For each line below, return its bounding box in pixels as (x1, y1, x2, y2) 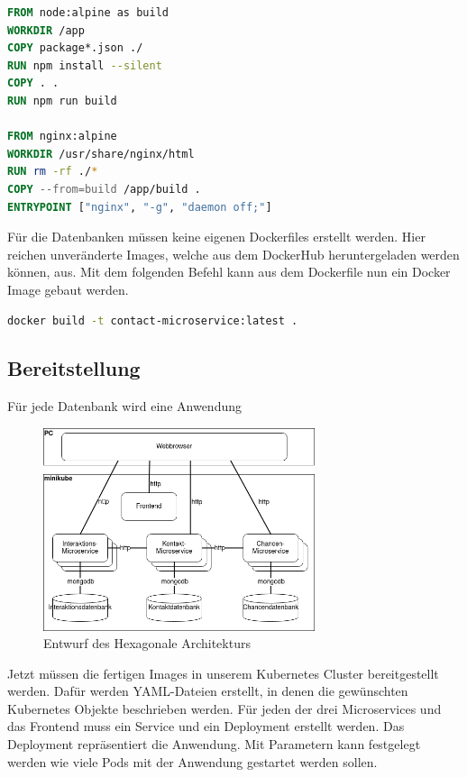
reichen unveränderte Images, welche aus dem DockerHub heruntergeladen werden (7, 244, 460, 263)
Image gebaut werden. (7, 279, 129, 298)
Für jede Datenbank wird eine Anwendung (7, 397, 242, 416)
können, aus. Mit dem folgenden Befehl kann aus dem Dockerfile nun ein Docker (7, 262, 451, 281)
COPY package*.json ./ (7, 41, 143, 55)
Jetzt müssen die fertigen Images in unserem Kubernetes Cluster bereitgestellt (7, 663, 439, 682)
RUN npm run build (7, 94, 117, 107)
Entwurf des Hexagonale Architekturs (43, 634, 251, 653)
